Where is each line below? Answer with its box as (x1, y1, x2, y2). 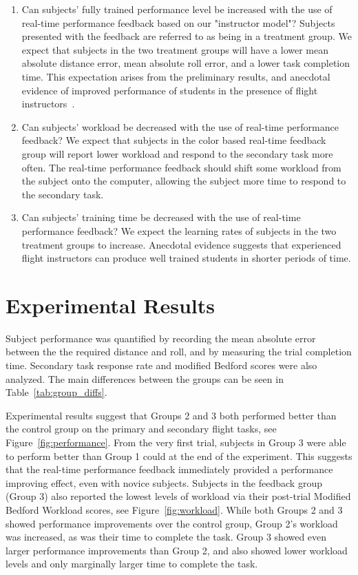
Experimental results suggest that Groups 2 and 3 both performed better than (6, 408, 337, 422)
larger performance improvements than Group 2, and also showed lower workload (6, 543, 348, 557)
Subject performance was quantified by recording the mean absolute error (6, 331, 316, 345)
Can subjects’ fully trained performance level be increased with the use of (21, 2, 333, 16)
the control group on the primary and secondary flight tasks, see (6, 421, 277, 436)
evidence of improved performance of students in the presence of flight (21, 83, 318, 97)
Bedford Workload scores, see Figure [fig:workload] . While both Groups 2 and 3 (6, 502, 343, 516)
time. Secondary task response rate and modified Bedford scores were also (6, 358, 317, 372)
